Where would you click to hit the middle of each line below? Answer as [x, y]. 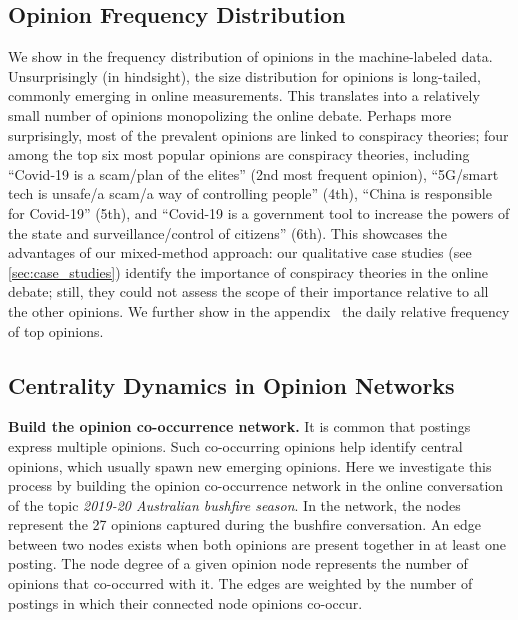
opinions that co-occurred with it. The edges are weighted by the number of [240, 583]
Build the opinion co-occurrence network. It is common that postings [239, 426]
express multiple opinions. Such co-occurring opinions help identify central [235, 445]
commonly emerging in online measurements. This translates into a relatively [244, 95]
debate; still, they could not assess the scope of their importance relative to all [248, 291]
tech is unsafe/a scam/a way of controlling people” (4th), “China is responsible [250, 193]
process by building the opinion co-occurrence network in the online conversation [256, 485]
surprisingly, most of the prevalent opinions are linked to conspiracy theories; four [258, 134]
